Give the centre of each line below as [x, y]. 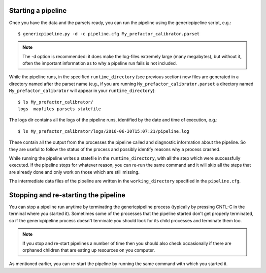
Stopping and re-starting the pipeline [67, 195]
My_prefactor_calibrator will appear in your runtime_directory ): [83, 91]
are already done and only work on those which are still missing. [74, 172]
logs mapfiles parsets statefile [59, 109]
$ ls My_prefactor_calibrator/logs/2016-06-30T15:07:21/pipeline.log [104, 131]
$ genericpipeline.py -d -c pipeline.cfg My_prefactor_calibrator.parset [109, 34]
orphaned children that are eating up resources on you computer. [89, 250]
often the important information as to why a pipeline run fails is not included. [100, 63]
